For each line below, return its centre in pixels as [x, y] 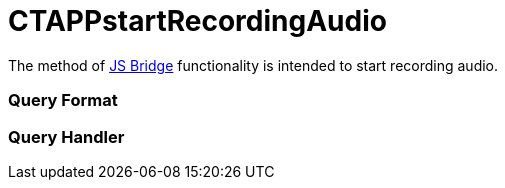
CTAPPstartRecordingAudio [197, 21]
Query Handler [66, 136]
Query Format [63, 100]
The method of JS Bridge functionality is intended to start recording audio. [253, 65]
